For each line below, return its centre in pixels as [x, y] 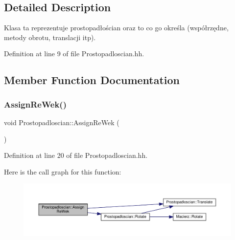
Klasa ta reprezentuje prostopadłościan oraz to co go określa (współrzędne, [116, 28]
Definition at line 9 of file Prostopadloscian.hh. [74, 54]
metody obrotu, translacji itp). [50, 37]
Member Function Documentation [92, 80]
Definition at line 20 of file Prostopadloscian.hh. [76, 155]
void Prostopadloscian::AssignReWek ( [62, 122]
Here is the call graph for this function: [63, 171]
